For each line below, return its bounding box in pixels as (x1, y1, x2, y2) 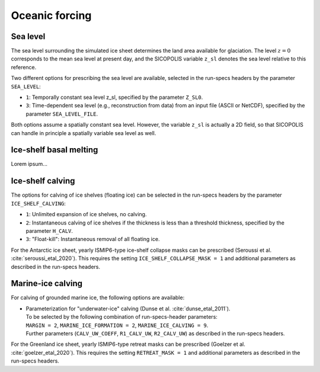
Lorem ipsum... (11, 161, 47, 168)
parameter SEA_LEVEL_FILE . (25, 110, 98, 117)
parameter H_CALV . (25, 227, 73, 234)
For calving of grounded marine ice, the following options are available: (11, 294, 185, 302)
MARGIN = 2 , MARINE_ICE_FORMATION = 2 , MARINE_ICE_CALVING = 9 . (25, 322, 209, 329)
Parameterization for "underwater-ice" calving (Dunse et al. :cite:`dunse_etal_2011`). (25, 305, 231, 312)
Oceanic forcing (11, 9, 92, 22)
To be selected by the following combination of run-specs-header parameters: (25, 313, 217, 320)
